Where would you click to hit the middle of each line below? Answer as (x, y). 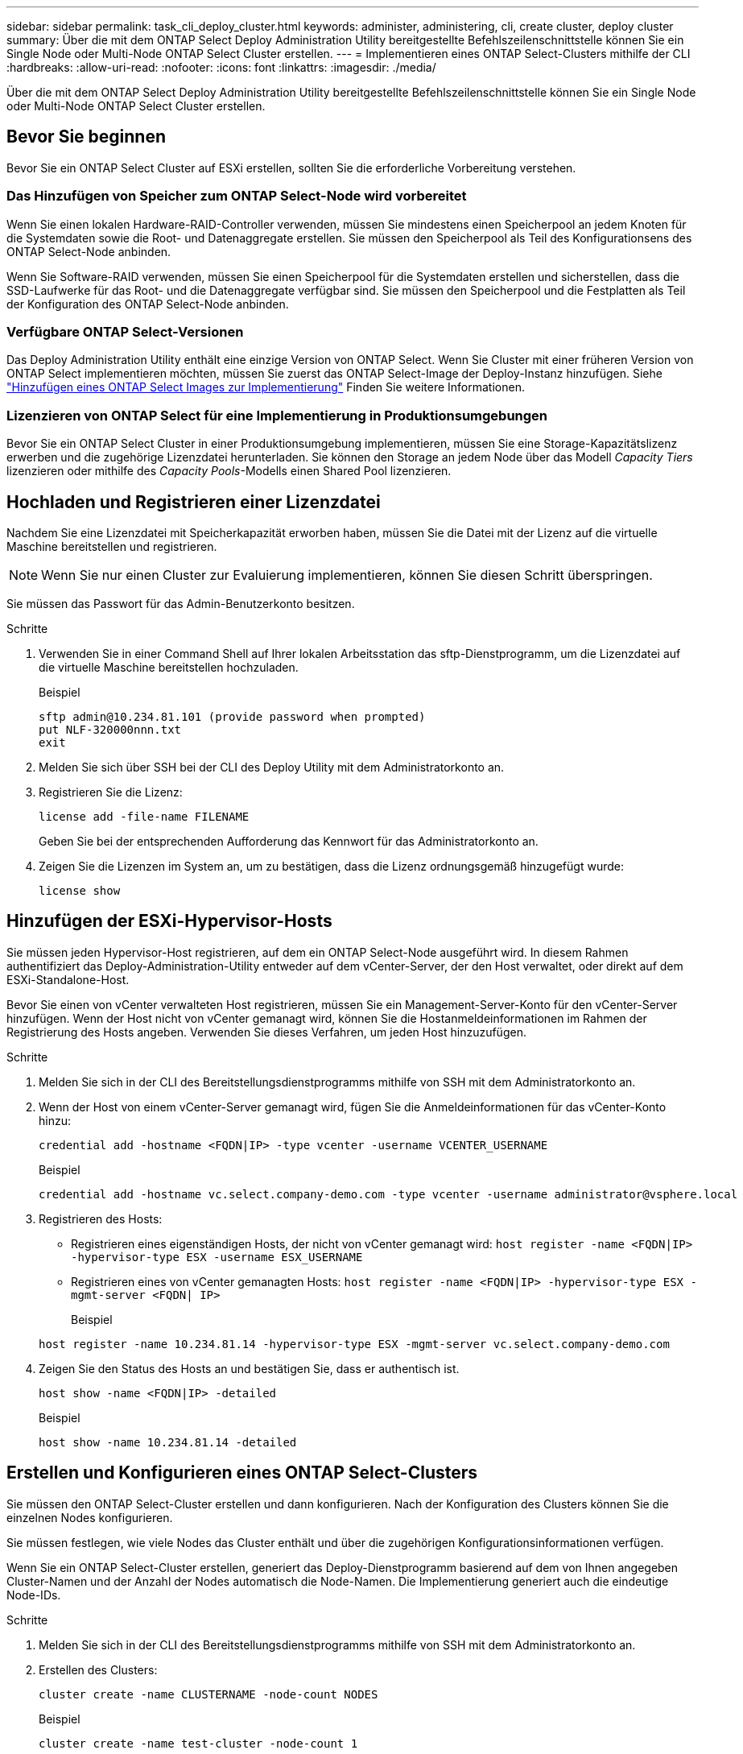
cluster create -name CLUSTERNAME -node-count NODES (208, 1694)
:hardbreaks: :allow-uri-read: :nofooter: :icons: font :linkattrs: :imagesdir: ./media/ (221, 67)
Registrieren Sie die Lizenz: (111, 792)
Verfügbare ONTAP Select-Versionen (125, 331)
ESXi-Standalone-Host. (68, 979)
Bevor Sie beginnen (87, 137)
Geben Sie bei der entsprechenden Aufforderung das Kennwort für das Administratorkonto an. (289, 841)
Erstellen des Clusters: (98, 1669)
